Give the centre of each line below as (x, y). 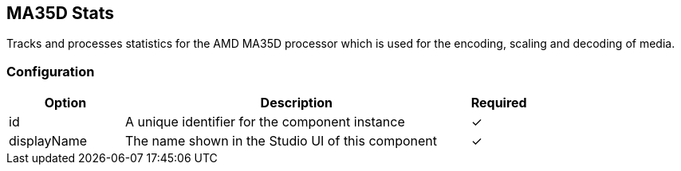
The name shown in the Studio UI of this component (281, 141)
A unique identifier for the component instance (265, 122)
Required (499, 103)
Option (65, 103)
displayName (48, 141)
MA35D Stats (61, 13)
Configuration (51, 71)
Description (297, 103)
